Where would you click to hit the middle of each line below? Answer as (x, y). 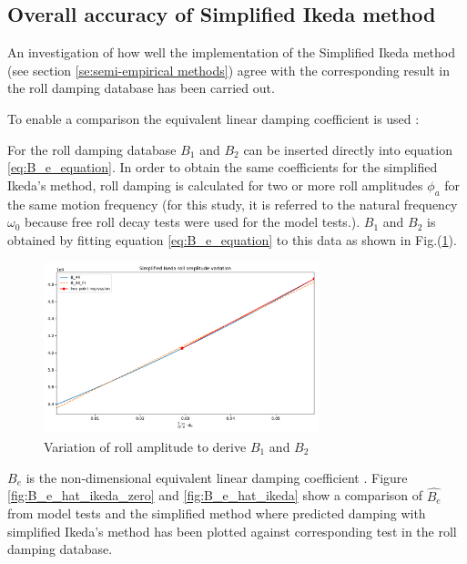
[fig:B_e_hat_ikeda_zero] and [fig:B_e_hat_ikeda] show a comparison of (215, 495)
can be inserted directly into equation (348, 149)
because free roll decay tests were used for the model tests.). (193, 222)
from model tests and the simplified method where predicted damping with (217, 513)
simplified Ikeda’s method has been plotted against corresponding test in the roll (232, 531)
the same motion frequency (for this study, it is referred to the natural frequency (233, 204)
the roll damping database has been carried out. (141, 88)
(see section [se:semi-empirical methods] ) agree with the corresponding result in (229, 70)
